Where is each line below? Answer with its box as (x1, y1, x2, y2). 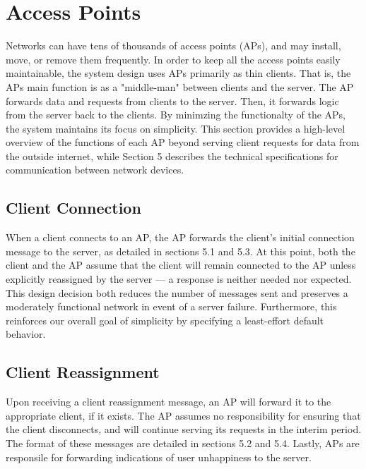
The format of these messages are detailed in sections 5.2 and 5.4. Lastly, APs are (6, 436, 360, 450)
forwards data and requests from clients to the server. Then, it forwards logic (6, 93, 339, 108)
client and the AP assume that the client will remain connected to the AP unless (6, 257, 356, 272)
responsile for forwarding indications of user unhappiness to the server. (6, 449, 312, 464)
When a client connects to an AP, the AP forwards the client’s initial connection (6, 230, 355, 245)
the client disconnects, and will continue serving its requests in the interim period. (6, 422, 362, 437)
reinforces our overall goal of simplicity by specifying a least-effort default (6, 312, 324, 327)
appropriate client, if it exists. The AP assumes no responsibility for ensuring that (6, 408, 361, 422)
